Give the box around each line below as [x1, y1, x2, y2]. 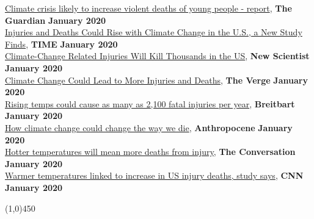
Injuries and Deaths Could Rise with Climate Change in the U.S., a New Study [5, 26, 302, 38]
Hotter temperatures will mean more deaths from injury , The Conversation [5, 145, 296, 158]
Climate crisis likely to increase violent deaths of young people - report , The [5, 2, 292, 14]
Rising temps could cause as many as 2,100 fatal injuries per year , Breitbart [5, 97, 295, 110]
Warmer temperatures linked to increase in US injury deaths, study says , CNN [5, 169, 304, 182]
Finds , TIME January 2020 [5, 37, 118, 50]
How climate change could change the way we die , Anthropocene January [5, 121, 293, 134]
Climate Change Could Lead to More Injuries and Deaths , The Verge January [5, 73, 308, 86]
